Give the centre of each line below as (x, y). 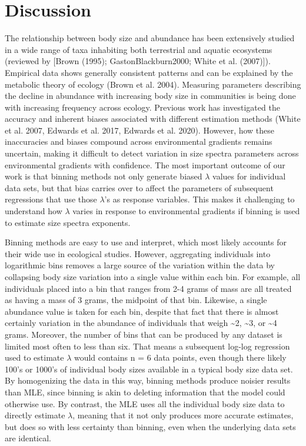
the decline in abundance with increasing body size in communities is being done (150, 96)
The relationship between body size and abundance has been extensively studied (150, 38)
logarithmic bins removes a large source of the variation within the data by (140, 265)
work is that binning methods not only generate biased (104, 176)
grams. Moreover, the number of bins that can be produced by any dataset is (144, 334)
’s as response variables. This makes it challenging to (199, 199)
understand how (34, 211)
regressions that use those (51, 199)
